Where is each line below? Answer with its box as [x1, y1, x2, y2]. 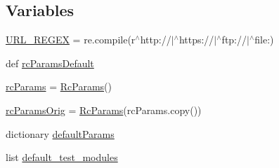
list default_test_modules [6, 150, 118, 164]
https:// [179, 32, 214, 47]
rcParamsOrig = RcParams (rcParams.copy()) [6, 102, 202, 117]
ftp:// [221, 32, 247, 47]
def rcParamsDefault [6, 55, 94, 70]
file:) [254, 32, 274, 47]
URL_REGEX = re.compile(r [6, 32, 136, 47]
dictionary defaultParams [6, 126, 115, 141]
